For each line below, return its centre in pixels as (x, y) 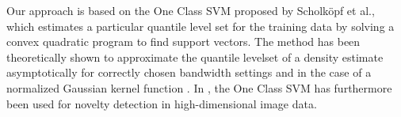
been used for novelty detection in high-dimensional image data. (162, 103)
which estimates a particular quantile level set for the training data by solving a (200, 26)
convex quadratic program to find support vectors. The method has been (183, 42)
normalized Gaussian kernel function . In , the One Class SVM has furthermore (199, 87)
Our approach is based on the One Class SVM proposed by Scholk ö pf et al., (191, 10)
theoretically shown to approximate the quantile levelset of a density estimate (195, 57)
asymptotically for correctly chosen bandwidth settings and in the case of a (189, 72)
